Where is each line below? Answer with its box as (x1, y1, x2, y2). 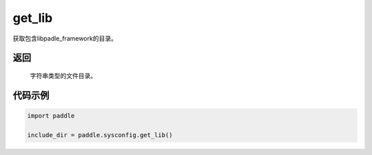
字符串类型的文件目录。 (30, 71, 96, 80)
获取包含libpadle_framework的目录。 (12, 34, 117, 43)
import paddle (27, 112, 75, 119)
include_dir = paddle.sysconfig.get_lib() (27, 131, 173, 139)
